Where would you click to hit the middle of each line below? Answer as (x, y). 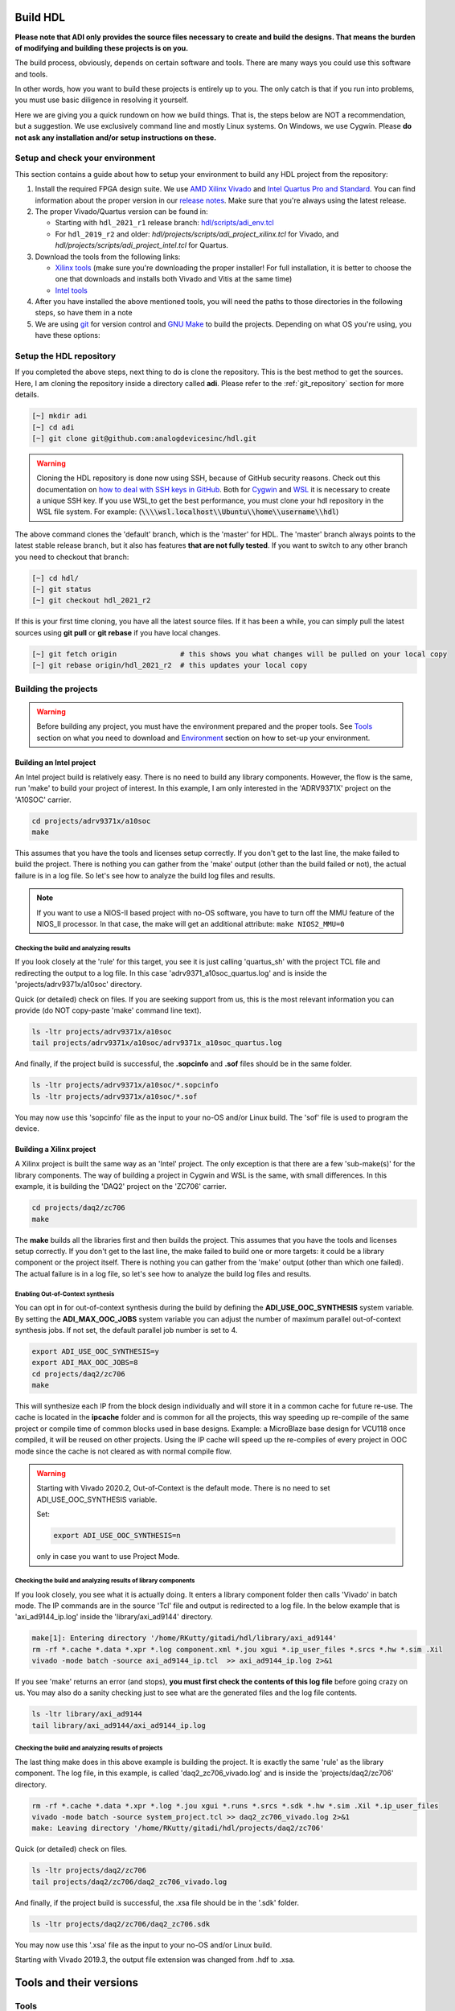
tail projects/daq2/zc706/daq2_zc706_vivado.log (129, 1881)
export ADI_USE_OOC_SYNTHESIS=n (117, 1536)
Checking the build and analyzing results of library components (105, 1581)
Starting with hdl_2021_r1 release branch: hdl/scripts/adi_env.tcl (164, 223)
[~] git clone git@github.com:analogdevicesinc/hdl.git (144, 438)
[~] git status (61, 590)
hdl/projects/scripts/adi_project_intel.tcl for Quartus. (142, 245)
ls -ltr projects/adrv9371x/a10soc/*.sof (115, 1096)
